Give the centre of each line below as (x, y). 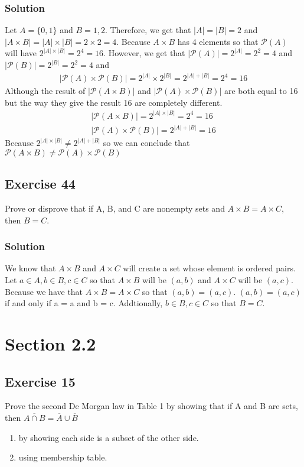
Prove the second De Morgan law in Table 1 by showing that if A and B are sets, (151, 406)
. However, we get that (144, 53)
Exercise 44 (40, 184)
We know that (30, 268)
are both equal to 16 (261, 91)
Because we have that (44, 291)
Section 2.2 (50, 343)
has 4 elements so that (218, 41)
